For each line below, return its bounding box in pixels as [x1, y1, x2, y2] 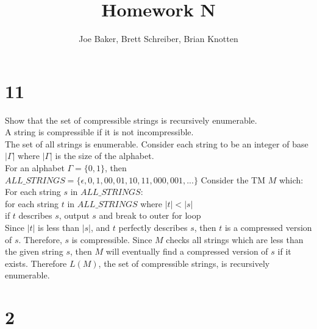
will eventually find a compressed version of [105, 245, 268, 258]
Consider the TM [201, 173, 266, 186]
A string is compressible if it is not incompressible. [5, 126, 194, 138]
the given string [5, 245, 63, 258]
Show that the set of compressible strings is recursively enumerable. [5, 113, 257, 126]
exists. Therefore [5, 256, 67, 269]
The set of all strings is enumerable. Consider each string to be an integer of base [5, 137, 308, 150]
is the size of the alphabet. [55, 149, 154, 162]
